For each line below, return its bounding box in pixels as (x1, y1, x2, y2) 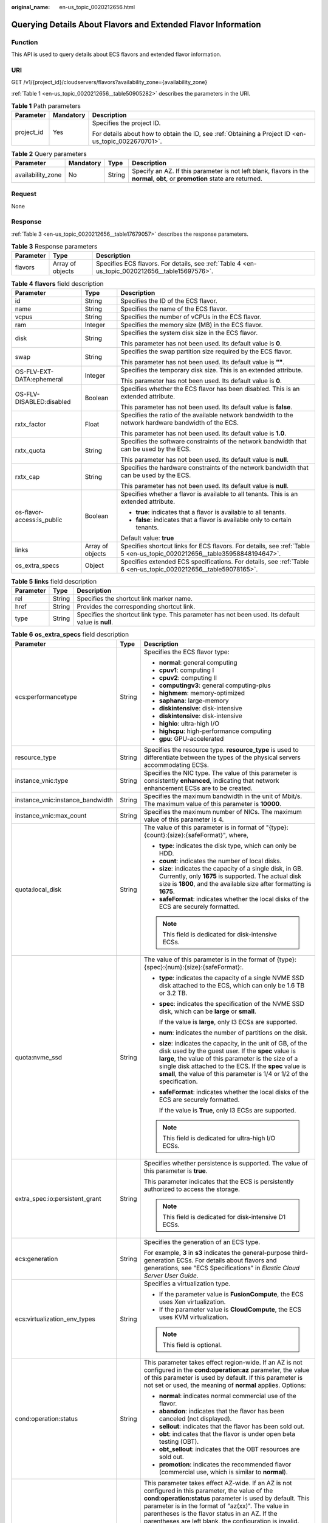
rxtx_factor (15, 420, 46, 428)
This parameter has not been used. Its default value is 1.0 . (120, 429, 287, 437)
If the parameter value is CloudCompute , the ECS (159, 1305, 302, 1313)
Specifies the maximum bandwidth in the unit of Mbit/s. (143, 792, 302, 800)
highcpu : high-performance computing (159, 727, 272, 735)
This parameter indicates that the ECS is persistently (143, 1177, 294, 1186)
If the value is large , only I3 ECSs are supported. (159, 1017, 298, 1026)
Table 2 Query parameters (11, 149, 87, 158)
